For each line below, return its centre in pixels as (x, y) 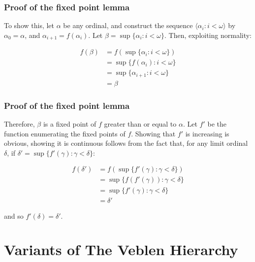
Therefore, (19, 124)
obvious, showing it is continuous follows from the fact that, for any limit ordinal (126, 143)
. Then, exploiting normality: (208, 35)
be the (217, 124)
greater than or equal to (140, 124)
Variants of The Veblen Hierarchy (121, 249)
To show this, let (29, 25)
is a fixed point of (70, 124)
